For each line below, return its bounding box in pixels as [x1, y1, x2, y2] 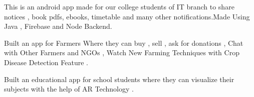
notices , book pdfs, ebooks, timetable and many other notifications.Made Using [4, 11, 250, 21]
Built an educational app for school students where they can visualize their [4, 74, 234, 84]
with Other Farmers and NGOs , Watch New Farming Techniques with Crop [4, 47, 239, 58]
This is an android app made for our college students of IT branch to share [4, 1, 234, 11]
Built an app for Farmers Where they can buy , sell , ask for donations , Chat [4, 37, 243, 48]
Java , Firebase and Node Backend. [4, 21, 112, 31]
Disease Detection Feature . [4, 57, 88, 67]
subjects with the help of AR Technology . [4, 84, 134, 94]
